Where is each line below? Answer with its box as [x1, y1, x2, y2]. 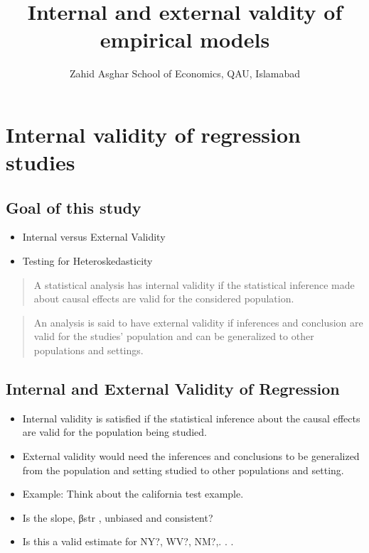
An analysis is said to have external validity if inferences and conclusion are [33, 314, 363, 329]
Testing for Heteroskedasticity [22, 253, 153, 268]
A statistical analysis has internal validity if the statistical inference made [33, 277, 355, 292]
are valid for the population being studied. [22, 425, 208, 439]
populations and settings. [33, 343, 144, 358]
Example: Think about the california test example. [22, 486, 244, 501]
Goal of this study [6, 196, 141, 218]
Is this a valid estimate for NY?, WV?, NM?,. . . [22, 534, 234, 549]
